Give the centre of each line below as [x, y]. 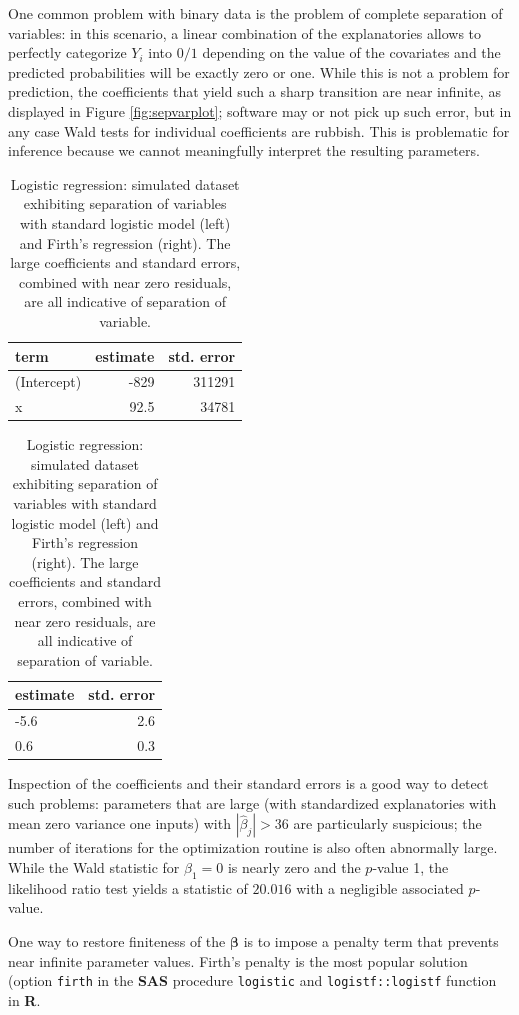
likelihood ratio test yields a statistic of [128, 887]
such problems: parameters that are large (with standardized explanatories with [252, 802]
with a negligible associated [380, 887]
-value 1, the [410, 866]
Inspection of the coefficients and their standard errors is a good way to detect [248, 783]
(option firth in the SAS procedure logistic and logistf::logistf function [252, 980]
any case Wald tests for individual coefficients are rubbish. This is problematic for [259, 130]
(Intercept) [48, 381]
